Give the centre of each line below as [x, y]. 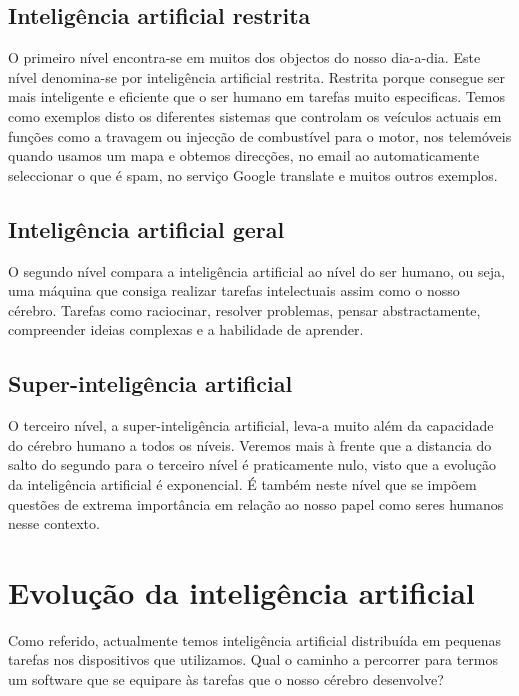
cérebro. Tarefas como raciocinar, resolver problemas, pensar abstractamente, [244, 309]
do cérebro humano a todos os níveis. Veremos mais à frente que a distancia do [250, 444]
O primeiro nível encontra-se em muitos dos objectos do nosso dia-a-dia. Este [244, 57]
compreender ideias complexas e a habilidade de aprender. [186, 329]
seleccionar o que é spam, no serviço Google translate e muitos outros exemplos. [253, 174]
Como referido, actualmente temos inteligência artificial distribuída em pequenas [255, 639]
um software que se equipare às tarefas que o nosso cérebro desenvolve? [226, 679]
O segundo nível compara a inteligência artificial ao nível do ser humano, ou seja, [256, 270]
